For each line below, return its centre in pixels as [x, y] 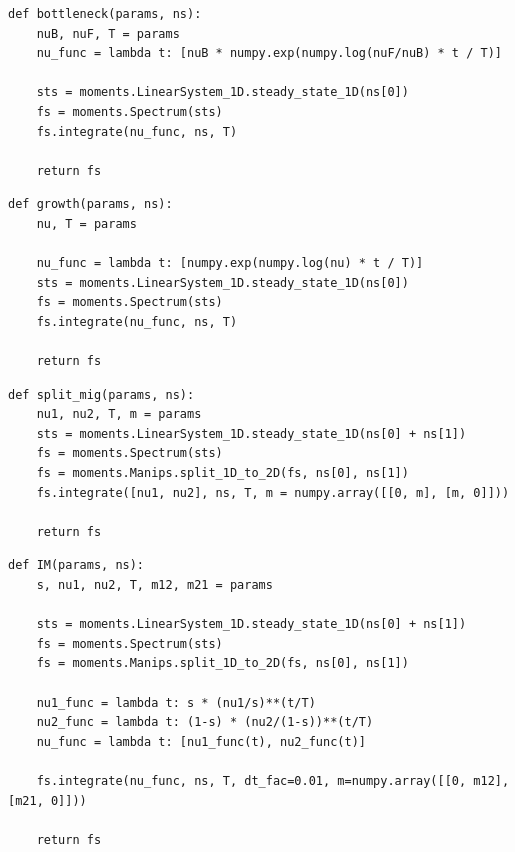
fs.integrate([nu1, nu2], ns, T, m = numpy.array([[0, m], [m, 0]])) [273, 492]
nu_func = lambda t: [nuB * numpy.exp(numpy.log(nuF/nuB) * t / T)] [269, 53]
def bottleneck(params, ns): [105, 14]
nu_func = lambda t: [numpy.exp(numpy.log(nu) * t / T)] [230, 263]
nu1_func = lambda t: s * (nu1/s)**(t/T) [176, 702]
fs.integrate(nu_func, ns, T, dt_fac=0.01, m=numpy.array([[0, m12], [273, 780]
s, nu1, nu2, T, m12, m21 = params [154, 585]
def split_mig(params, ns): [101, 394]
